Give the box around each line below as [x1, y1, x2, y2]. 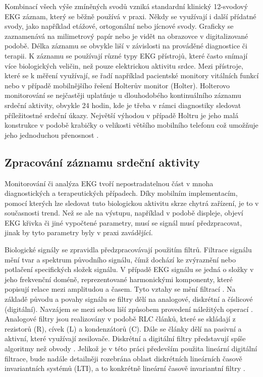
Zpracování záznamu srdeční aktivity [5, 154, 200, 170]
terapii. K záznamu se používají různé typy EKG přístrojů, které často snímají [5, 50, 248, 61]
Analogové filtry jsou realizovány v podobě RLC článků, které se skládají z [5, 313, 236, 324]
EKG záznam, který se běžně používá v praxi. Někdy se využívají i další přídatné [5, 11, 256, 21]
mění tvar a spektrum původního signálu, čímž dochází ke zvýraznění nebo [5, 254, 236, 264]
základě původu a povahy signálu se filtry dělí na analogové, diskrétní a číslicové [5, 294, 253, 304]
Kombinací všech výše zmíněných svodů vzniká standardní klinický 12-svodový [5, 1, 248, 11]
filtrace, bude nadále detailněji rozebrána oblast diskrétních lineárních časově [5, 353, 242, 363]
